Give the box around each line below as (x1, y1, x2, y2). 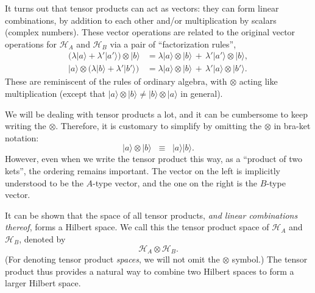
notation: (5, 131, 39, 144)
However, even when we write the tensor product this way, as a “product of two (5, 152, 303, 165)
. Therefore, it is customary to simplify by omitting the (55, 119, 262, 132)
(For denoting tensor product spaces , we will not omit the (5, 253, 220, 266)
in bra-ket (274, 119, 311, 132)
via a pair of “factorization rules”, (110, 37, 236, 50)
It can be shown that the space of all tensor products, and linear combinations (5, 208, 298, 221)
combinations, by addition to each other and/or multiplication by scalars (5, 13, 277, 26)
